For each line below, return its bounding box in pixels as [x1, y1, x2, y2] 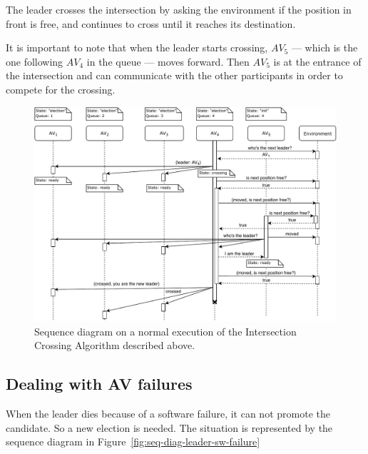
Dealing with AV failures [6, 373, 193, 395]
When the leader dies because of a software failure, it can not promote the [6, 406, 330, 421]
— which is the [291, 40, 358, 55]
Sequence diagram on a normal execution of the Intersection [34, 323, 297, 338]
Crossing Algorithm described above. [34, 338, 195, 353]
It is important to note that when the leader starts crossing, [6, 40, 268, 55]
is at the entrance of [273, 54, 362, 69]
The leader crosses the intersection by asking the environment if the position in [6, 2, 352, 16]
